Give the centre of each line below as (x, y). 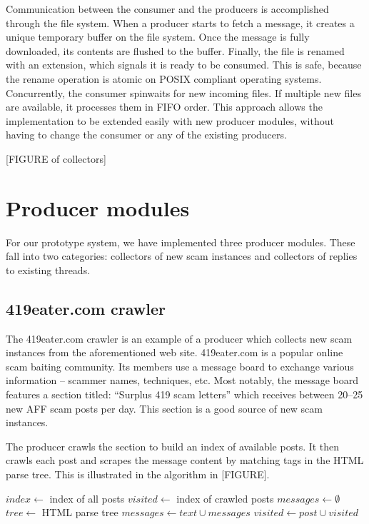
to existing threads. (48, 269)
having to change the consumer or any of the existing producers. (146, 135)
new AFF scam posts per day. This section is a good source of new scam (164, 408)
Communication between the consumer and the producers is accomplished (167, 9)
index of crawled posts (225, 498)
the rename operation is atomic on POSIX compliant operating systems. (164, 78)
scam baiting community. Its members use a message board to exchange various (180, 366)
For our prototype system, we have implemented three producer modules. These (181, 242)
